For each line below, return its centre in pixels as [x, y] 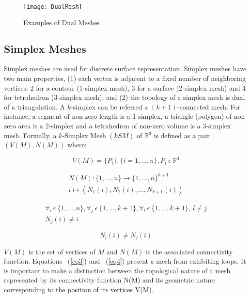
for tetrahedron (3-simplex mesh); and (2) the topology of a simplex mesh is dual [125, 97]
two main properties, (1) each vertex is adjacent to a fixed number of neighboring [125, 78]
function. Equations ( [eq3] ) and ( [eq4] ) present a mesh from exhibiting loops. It [125, 261]
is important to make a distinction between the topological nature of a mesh [117, 270]
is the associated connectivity [189, 251]
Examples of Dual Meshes [62, 22]
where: [77, 145]
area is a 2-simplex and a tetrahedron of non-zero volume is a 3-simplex [125, 126]
